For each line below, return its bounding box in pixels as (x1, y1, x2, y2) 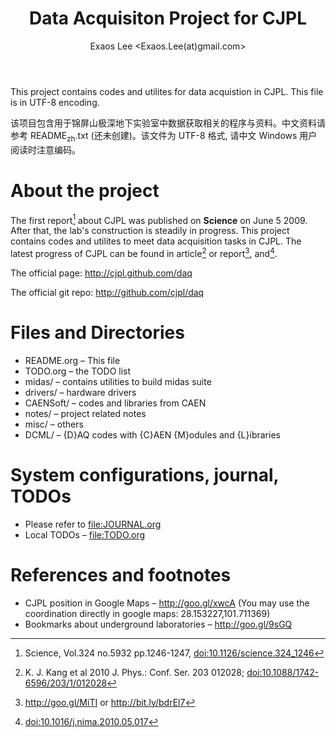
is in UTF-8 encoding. (10, 96, 100, 108)
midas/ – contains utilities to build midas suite (24, 375, 212, 387)
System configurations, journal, (10, 464, 279, 487)
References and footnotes (10, 564, 232, 587)
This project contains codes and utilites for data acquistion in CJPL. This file (10, 85, 324, 97)
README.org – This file (24, 354, 121, 366)
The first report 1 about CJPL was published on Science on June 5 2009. (10, 212, 308, 226)
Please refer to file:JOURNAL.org (24, 518, 162, 530)
